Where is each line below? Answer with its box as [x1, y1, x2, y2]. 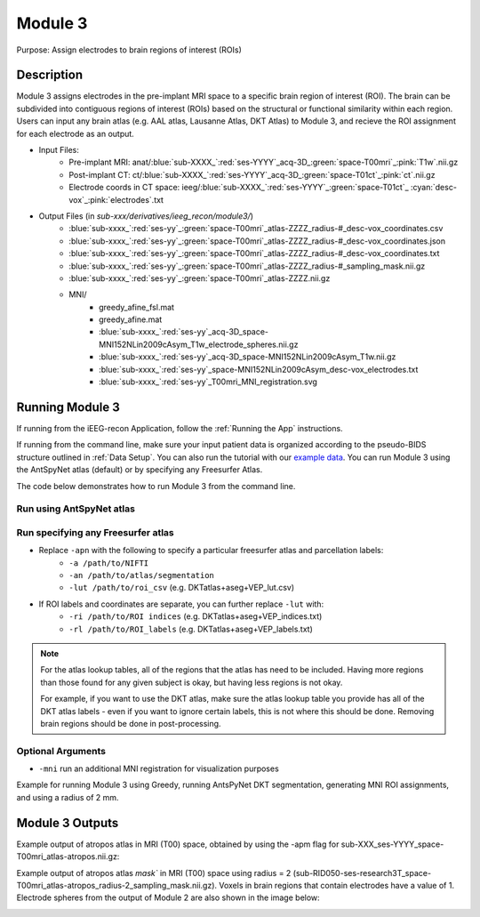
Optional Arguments [16, 744, 107, 757]
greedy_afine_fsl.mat [99, 302, 175, 312]
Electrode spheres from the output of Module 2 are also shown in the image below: [16, 892, 320, 903]
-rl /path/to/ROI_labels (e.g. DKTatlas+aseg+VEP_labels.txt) [68, 623, 313, 634]
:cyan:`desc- [410, 182, 458, 193]
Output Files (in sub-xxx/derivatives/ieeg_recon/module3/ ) [38, 210, 253, 221]
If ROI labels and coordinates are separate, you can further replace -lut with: [38, 599, 324, 609]
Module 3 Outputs [16, 815, 119, 831]
